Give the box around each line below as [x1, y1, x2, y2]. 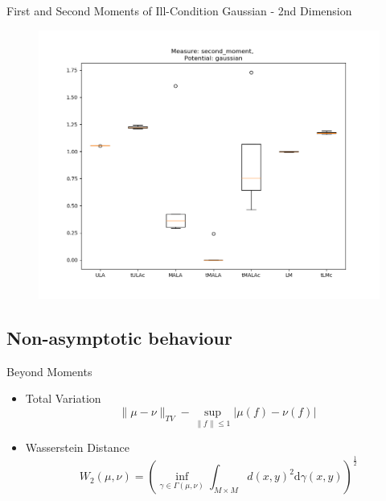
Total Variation [25, 390, 101, 407]
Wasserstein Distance [25, 439, 130, 456]
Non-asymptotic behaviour [6, 325, 232, 350]
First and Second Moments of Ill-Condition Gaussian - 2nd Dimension [6, 2, 352, 19]
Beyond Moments [6, 362, 92, 379]
